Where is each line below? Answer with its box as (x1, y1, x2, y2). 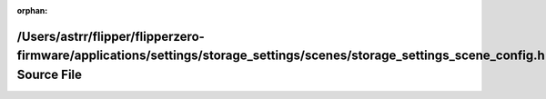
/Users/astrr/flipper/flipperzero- (16, 28, 205, 45)
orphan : (16, 5, 48, 15)
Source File (16, 67, 82, 82)
